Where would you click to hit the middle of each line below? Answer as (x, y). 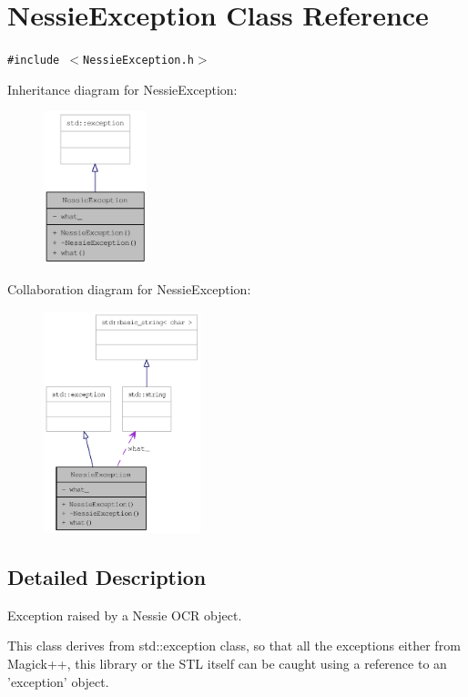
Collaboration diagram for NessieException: (129, 289)
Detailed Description (107, 577)
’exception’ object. (58, 681)
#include (34, 61)
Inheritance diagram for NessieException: (122, 89)
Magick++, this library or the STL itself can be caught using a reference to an (227, 664)
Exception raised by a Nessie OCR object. (125, 615)
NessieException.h (138, 61)
